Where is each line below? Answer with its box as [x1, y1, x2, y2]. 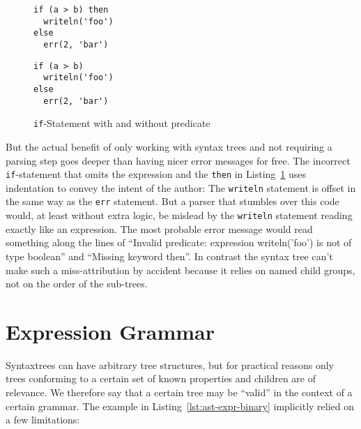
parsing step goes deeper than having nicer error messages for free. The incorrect [6, 153, 351, 167]
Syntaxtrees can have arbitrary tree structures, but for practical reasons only [6, 357, 334, 372]
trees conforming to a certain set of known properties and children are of [6, 371, 316, 386]
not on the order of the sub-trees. [6, 276, 148, 291]
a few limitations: [6, 412, 80, 427]
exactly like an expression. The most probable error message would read [6, 221, 313, 236]
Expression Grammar [6, 317, 215, 345]
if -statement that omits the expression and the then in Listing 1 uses [6, 167, 307, 181]
